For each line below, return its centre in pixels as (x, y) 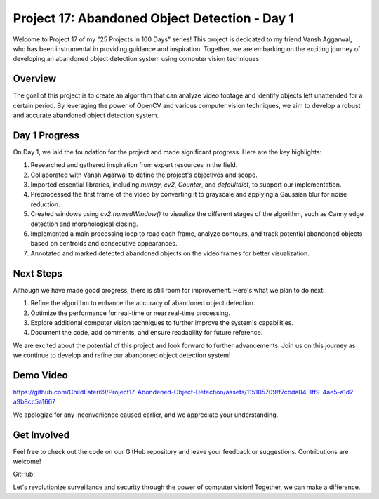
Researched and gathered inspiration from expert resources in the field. (134, 165)
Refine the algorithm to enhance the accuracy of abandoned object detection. (143, 303)
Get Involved (41, 435)
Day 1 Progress (46, 135)
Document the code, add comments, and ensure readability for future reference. (147, 333)
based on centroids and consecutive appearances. (104, 244)
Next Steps (38, 273)
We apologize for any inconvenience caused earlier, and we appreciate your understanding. (146, 415)
